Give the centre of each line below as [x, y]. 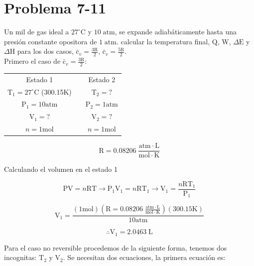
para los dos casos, [45, 51]
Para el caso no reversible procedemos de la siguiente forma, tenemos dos [116, 247]
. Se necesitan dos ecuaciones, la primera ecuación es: [144, 257]
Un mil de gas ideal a [37, 32]
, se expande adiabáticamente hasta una [176, 32]
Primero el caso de [32, 61]
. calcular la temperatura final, [163, 41]
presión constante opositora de [51, 41]
